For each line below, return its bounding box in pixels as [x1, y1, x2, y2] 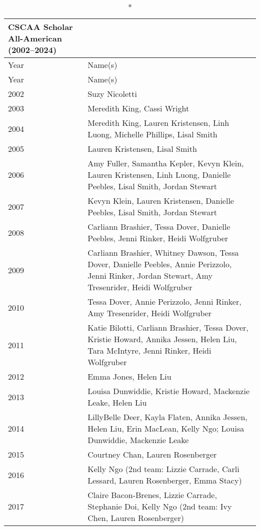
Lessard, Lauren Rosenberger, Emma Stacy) [87, 475, 242, 486]
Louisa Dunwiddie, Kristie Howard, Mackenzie [87, 385, 250, 397]
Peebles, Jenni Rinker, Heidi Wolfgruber [87, 232, 228, 244]
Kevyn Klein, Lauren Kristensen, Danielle [87, 195, 234, 206]
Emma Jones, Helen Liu [87, 371, 171, 382]
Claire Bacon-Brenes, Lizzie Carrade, [87, 489, 217, 501]
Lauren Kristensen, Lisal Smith [87, 143, 197, 154]
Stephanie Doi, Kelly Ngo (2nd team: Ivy [87, 501, 232, 512]
